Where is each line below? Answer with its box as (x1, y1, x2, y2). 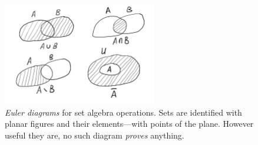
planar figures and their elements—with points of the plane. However (5, 117, 254, 130)
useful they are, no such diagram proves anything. (5, 129, 184, 141)
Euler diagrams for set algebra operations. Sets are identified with (5, 106, 242, 118)
